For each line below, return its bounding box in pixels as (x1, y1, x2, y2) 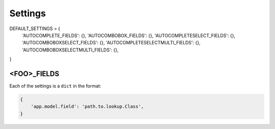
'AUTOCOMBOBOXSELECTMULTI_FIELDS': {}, (22, 46, 119, 53)
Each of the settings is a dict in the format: (9, 83, 101, 89)
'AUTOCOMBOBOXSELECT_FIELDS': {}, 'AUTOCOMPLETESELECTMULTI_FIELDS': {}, (22, 40, 201, 46)
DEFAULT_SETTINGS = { (9, 25, 61, 32)
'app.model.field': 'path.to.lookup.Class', (31, 104, 144, 110)
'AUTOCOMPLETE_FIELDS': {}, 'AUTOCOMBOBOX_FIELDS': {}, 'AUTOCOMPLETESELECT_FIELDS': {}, (22, 32, 236, 38)
